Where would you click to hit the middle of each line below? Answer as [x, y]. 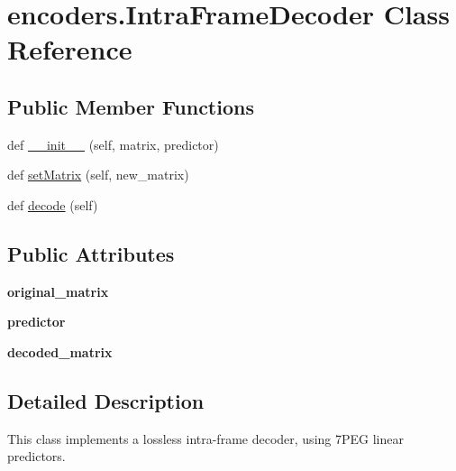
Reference [70, 49]
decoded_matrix [60, 351]
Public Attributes [91, 253]
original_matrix [58, 291]
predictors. [36, 456]
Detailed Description [106, 400]
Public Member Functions [131, 106]
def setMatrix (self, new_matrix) [98, 175]
